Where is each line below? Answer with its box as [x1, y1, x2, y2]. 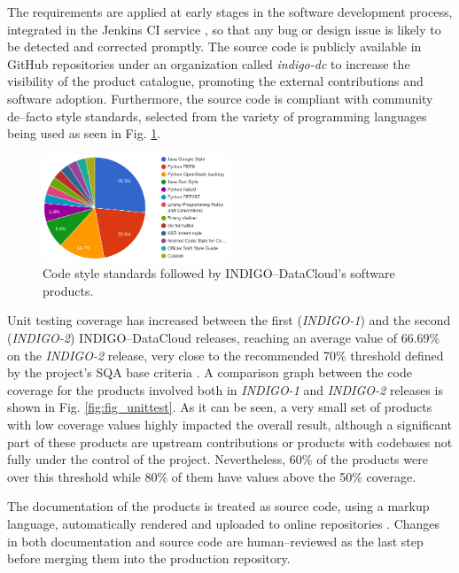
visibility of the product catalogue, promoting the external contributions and [7, 72, 424, 90]
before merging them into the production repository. [7, 549, 291, 568]
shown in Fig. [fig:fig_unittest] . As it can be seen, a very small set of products [7, 398, 432, 416]
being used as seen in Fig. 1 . [7, 124, 161, 143]
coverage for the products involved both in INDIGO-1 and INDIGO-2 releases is [7, 380, 444, 399]
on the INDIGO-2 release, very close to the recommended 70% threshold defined [7, 345, 444, 364]
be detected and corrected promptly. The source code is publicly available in [7, 37, 422, 56]
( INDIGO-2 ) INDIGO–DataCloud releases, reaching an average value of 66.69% [7, 329, 440, 347]
